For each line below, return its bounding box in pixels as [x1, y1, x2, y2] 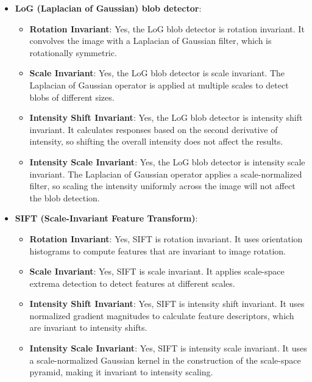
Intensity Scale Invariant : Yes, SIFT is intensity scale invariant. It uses [29, 342, 307, 355]
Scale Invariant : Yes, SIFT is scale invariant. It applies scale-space [29, 265, 285, 278]
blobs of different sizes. [29, 90, 115, 103]
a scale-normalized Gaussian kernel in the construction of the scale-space [29, 353, 301, 366]
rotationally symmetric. [29, 46, 117, 59]
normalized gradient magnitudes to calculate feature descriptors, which [29, 309, 294, 322]
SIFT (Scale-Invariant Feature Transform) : [15, 212, 198, 225]
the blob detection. [29, 191, 100, 204]
